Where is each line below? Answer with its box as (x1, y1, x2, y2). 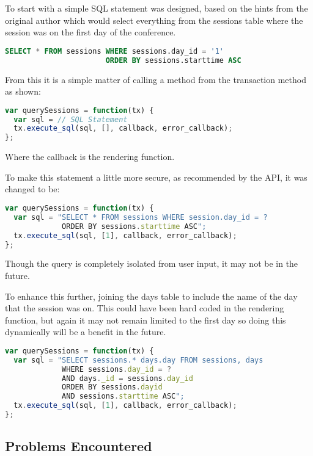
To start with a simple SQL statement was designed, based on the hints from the (5, 2, 308, 14)
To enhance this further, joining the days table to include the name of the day (5, 289, 298, 302)
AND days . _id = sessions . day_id (62, 374, 193, 383)
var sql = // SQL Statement (13, 115, 128, 124)
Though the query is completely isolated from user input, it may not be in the (5, 257, 298, 270)
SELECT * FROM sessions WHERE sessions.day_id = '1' (5, 46, 224, 56)
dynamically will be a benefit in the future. (5, 325, 166, 338)
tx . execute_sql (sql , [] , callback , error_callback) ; (13, 124, 233, 133)
